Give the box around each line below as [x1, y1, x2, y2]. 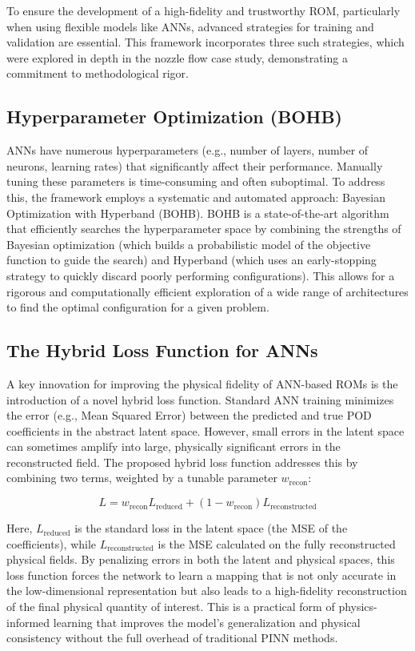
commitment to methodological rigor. [6, 65, 189, 82]
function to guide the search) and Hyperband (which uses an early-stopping [6, 251, 377, 268]
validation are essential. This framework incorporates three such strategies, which [6, 34, 405, 50]
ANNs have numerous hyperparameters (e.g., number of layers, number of [6, 142, 369, 159]
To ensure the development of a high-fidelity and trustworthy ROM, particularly [6, 2, 401, 18]
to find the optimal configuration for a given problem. [6, 299, 269, 315]
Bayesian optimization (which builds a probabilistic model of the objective [6, 235, 371, 252]
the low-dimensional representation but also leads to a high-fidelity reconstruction [6, 582, 407, 599]
